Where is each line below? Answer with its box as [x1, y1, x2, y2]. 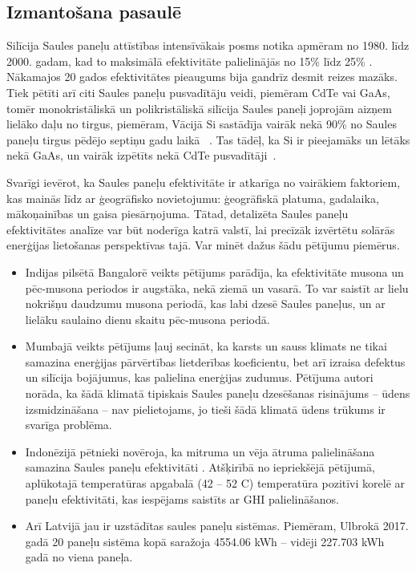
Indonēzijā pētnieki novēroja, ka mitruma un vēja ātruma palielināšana [25, 443, 375, 460]
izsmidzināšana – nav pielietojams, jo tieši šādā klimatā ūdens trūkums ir [25, 400, 386, 417]
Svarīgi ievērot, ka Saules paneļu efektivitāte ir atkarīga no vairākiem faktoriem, [6, 173, 401, 190]
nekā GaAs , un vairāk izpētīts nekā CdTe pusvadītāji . [6, 147, 277, 164]
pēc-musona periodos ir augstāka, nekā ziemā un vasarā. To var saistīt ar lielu [25, 279, 409, 296]
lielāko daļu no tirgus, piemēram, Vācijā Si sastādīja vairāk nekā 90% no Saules [6, 115, 397, 132]
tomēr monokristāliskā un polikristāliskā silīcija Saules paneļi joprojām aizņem [6, 99, 392, 116]
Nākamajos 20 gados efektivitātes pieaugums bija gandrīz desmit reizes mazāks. [6, 68, 398, 85]
